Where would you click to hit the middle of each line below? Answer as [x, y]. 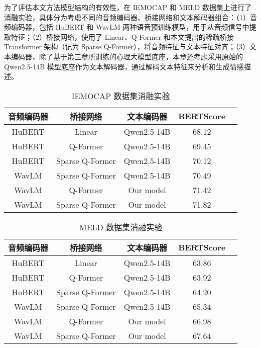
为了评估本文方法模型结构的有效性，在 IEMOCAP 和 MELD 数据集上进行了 [128, 7]
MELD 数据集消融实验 [121, 227]
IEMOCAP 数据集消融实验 [121, 96]
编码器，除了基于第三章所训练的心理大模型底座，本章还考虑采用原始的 [127, 56]
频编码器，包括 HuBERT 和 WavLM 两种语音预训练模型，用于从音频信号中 [127, 27]
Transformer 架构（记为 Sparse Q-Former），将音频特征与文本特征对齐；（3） [127, 47]
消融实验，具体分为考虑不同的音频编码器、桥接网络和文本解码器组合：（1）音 [130, 17]
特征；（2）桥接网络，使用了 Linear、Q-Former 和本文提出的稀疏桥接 [122, 36]
